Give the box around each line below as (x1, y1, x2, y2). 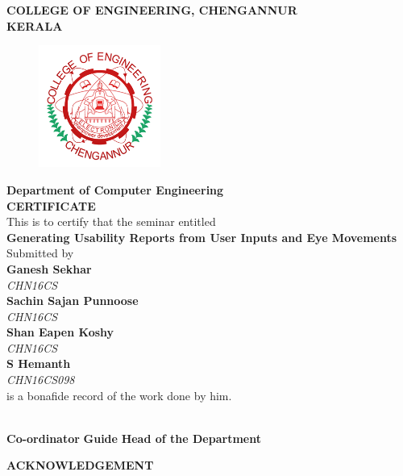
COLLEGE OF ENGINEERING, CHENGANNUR (6, 2, 297, 18)
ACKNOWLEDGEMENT (6, 457, 154, 474)
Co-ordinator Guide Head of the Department (6, 429, 261, 446)
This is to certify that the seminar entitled (6, 213, 216, 230)
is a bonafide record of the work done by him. (6, 386, 232, 403)
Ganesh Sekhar (6, 260, 92, 277)
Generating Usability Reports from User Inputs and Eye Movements (6, 228, 397, 245)
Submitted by (6, 244, 74, 261)
